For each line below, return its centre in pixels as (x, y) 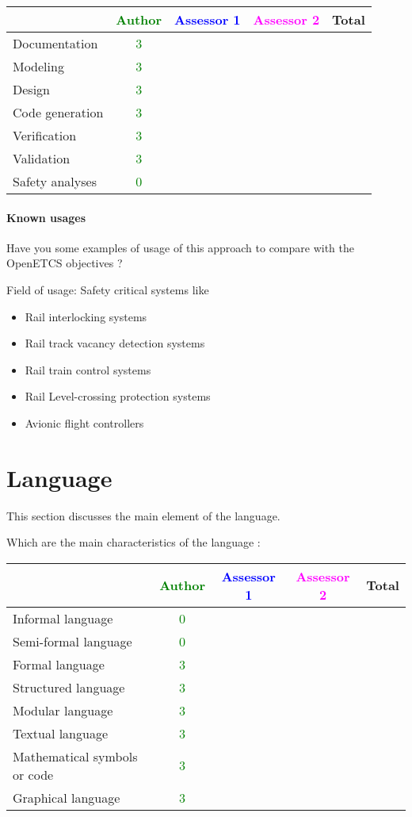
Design (31, 89)
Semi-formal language (72, 641)
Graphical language (67, 797)
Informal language (63, 618)
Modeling (38, 66)
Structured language (69, 687)
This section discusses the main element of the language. (143, 515)
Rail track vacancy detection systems (115, 343)
